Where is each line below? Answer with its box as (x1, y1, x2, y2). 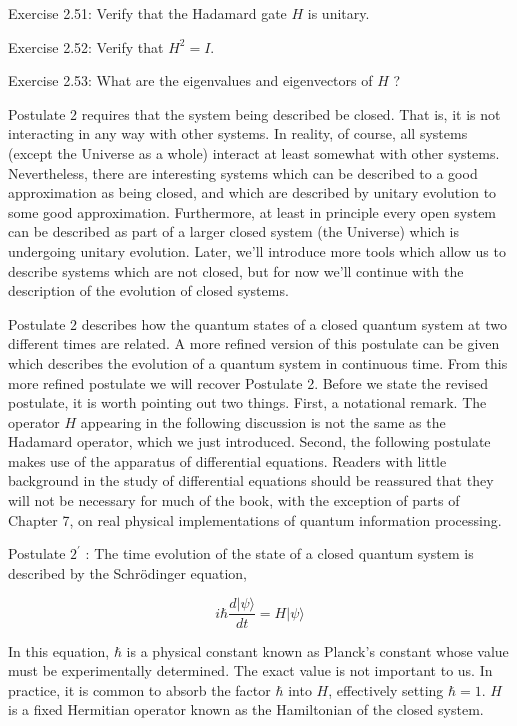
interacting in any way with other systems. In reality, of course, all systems (8, 123, 468, 144)
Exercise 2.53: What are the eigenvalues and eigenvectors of (8, 70, 373, 91)
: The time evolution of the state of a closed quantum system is (85, 543, 474, 564)
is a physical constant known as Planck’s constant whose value (126, 640, 509, 661)
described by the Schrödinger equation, (8, 562, 248, 583)
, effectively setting (328, 679, 444, 700)
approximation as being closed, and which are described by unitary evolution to (8, 182, 497, 203)
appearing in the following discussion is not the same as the (80, 411, 446, 432)
